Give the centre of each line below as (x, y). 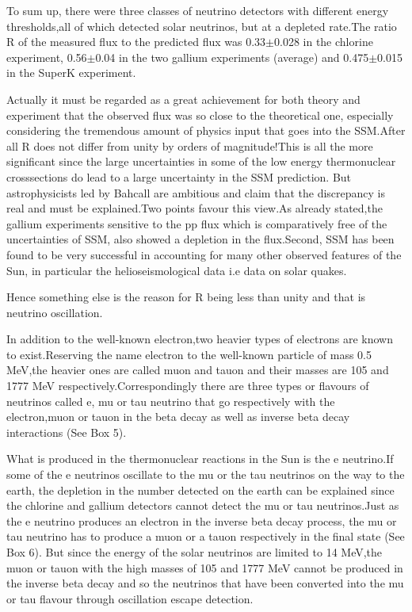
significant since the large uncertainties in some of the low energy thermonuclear (201, 161)
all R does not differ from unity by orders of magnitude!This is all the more (190, 145)
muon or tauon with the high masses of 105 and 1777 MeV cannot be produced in (205, 567)
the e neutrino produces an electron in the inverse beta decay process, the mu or (202, 520)
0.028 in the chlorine (324, 42)
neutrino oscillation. (55, 312)
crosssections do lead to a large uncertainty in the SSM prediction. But (179, 176)
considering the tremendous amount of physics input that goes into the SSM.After (206, 130)
